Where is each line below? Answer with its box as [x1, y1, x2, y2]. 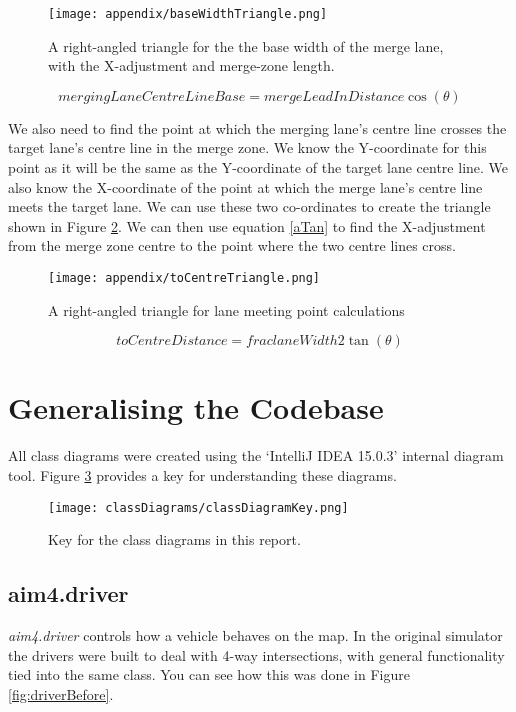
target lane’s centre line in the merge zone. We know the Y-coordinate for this [8, 137, 487, 158]
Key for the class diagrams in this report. [48, 529, 301, 550]
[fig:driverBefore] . [8, 683, 114, 704]
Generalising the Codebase [8, 387, 384, 428]
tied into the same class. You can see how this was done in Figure [8, 664, 410, 685]
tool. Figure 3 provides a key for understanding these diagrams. [8, 464, 397, 485]
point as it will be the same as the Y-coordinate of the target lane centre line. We [8, 157, 509, 178]
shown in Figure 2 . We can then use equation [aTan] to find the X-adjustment [8, 215, 486, 236]
